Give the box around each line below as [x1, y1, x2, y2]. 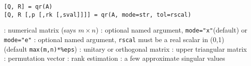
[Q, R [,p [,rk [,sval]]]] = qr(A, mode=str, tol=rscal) [4, 11, 191, 18]
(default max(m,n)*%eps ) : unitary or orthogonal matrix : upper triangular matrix [4, 44, 247, 54]
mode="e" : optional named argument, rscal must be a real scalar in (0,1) [4, 34, 224, 44]
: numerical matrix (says [4, 25, 76, 35]
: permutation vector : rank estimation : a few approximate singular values [4, 53, 225, 63]
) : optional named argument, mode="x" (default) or [95, 25, 248, 35]
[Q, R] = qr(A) [4, 3, 53, 10]
